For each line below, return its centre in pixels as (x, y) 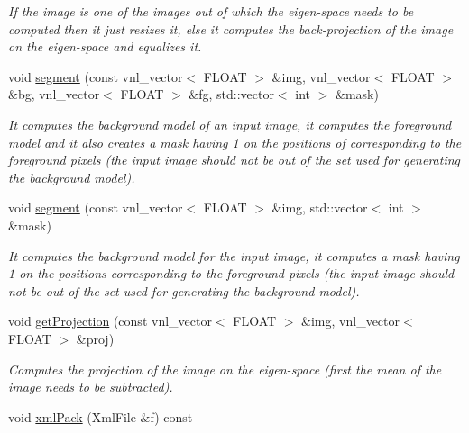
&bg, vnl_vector (54, 94)
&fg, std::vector (231, 94)
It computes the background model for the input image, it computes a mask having (234, 255)
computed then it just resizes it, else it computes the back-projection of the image (231, 28)
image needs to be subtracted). (91, 387)
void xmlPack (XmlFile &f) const (101, 416)
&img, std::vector (320, 207)
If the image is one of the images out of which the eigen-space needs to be (211, 11)
